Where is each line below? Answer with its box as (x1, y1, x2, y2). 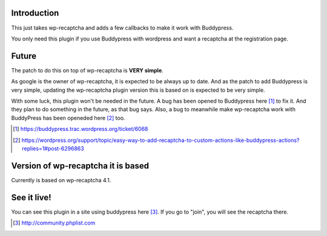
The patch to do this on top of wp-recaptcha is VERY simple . (11, 66, 163, 74)
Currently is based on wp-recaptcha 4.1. (11, 176, 111, 183)
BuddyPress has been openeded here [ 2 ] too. (11, 114, 125, 121)
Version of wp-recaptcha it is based (11, 161, 150, 171)
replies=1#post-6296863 (22, 145, 84, 152)
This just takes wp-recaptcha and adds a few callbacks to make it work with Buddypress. (11, 24, 234, 31)
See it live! (11, 192, 51, 202)
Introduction (11, 8, 59, 18)
